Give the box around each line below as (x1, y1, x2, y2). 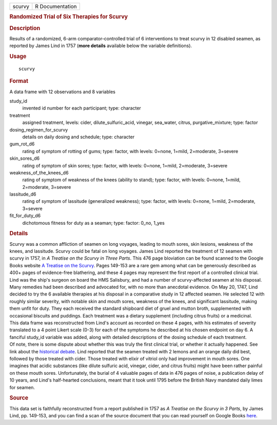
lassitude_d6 (9, 191, 36, 197)
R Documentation (35, 3, 77, 10)
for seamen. (9, 384, 35, 390)
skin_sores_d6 (9, 155, 40, 161)
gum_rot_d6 (9, 141, 35, 147)
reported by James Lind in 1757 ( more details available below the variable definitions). (9, 42, 192, 49)
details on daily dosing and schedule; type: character (22, 134, 135, 140)
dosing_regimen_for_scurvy (9, 126, 68, 133)
